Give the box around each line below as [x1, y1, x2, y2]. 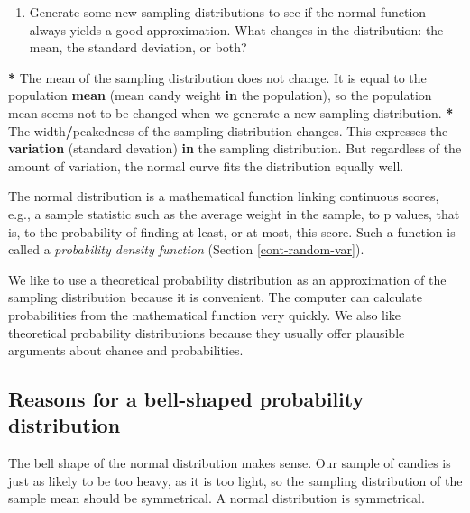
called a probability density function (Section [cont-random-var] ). [8, 240, 364, 259]
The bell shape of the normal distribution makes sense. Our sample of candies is [8, 453, 451, 472]
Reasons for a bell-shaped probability [8, 385, 364, 413]
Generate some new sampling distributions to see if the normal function [29, 3, 427, 21]
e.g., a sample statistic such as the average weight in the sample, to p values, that [8, 204, 460, 223]
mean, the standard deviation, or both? [29, 38, 247, 57]
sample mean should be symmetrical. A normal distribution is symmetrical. [8, 489, 425, 508]
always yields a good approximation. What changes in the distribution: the [29, 20, 444, 39]
